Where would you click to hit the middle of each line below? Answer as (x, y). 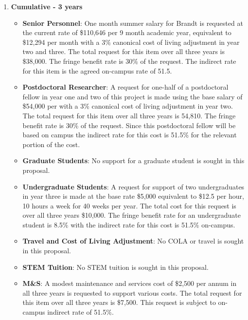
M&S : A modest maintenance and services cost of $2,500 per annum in (130, 283)
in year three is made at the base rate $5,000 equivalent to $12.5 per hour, (133, 196)
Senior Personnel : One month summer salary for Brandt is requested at (133, 23)
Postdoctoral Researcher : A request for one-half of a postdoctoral (125, 87)
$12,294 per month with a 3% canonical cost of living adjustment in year (131, 42)
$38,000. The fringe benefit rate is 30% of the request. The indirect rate (129, 61)
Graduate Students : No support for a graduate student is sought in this (133, 160)
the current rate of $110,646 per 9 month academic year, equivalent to (127, 32)
